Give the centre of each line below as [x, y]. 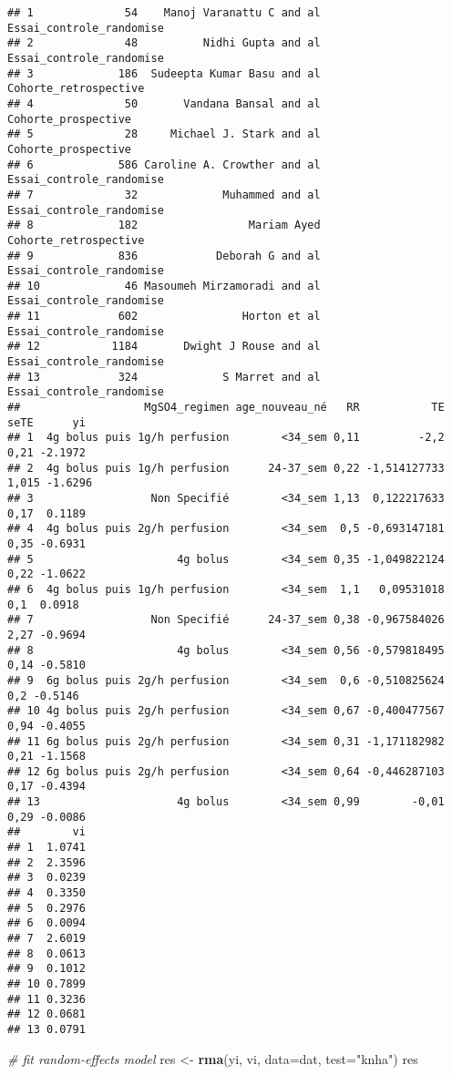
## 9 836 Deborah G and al [164, 256]
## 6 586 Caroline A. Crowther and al [164, 164]
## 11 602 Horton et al [164, 317]
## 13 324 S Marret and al [164, 377]
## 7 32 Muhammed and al [164, 195]
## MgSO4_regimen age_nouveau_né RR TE [226, 408]
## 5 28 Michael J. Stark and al [164, 134]
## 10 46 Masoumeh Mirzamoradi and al [164, 286]
